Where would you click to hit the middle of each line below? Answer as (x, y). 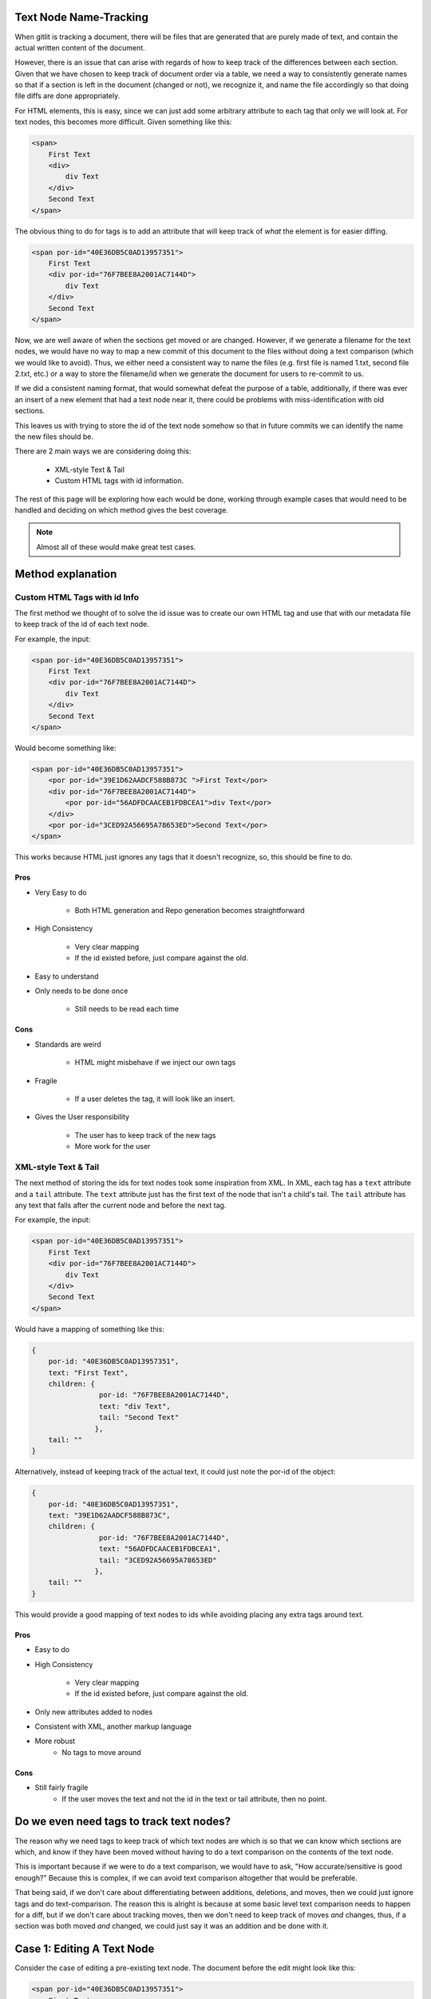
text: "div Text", (134, 1406)
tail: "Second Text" (139, 1418)
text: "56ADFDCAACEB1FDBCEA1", (160, 1549)
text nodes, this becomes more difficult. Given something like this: (123, 122)
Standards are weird (68, 1044)
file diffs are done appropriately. (67, 96)
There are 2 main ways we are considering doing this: (103, 451)
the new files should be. (54, 437)
